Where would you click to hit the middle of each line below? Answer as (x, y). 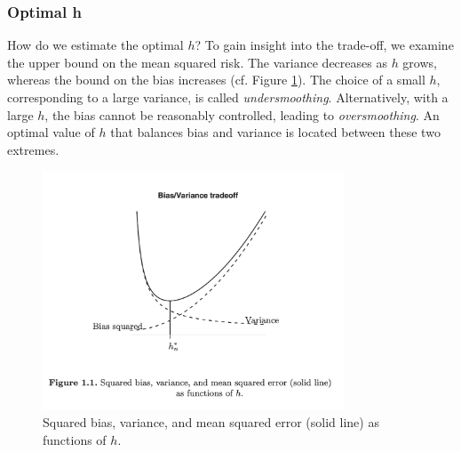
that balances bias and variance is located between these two (275, 132)
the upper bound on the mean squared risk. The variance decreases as (197, 62)
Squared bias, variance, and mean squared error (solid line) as (211, 421)
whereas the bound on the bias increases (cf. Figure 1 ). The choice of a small (216, 80)
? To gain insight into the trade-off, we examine (324, 45)
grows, (420, 62)
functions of (75, 439)
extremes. (33, 149)
